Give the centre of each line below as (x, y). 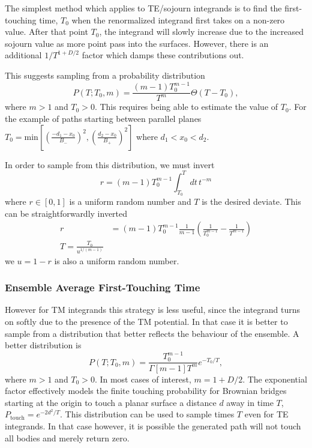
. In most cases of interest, (143, 379)
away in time (250, 402)
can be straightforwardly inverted (66, 213)
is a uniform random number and (130, 201)
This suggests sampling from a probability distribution (105, 75)
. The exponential (275, 379)
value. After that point (46, 32)
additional (23, 55)
